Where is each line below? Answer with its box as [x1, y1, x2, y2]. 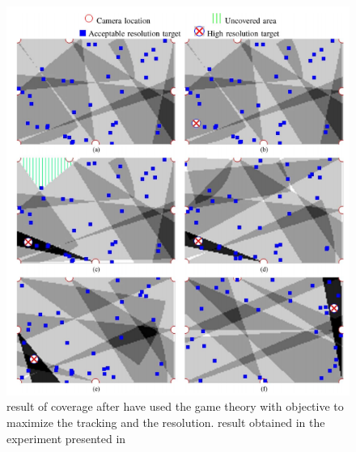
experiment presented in [6, 429, 126, 446]
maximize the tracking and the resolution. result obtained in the [6, 413, 325, 430]
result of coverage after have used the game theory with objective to [6, 398, 344, 415]
